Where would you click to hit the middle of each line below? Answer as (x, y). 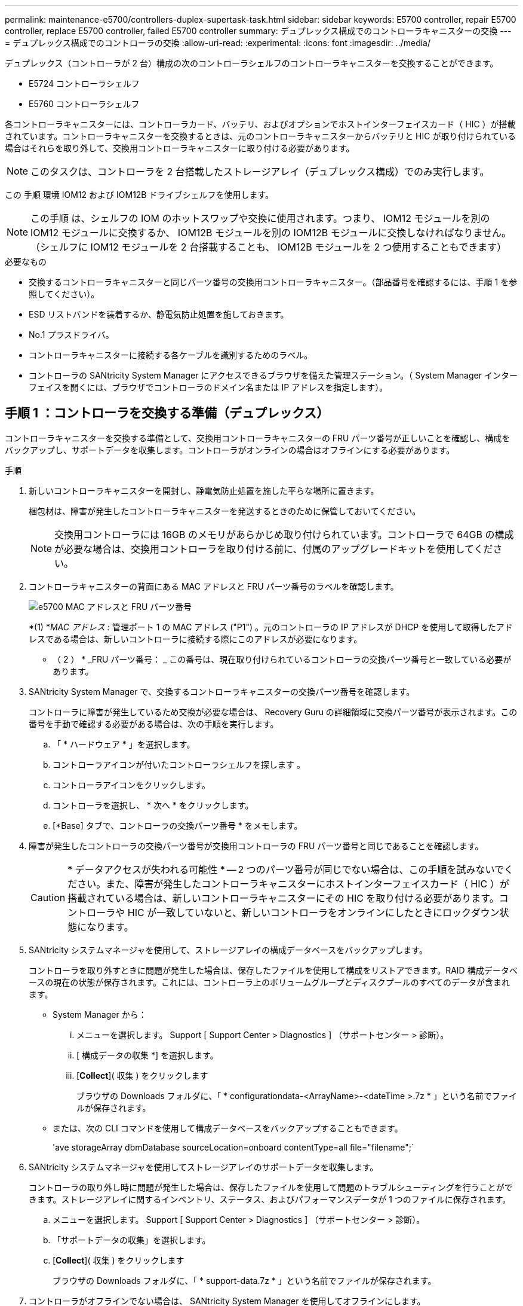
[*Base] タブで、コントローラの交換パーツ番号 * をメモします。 (178, 825)
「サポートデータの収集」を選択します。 (132, 1240)
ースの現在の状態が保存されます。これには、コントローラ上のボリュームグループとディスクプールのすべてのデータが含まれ (270, 982)
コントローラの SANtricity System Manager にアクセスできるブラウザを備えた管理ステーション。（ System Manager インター (273, 375)
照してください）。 (64, 294)
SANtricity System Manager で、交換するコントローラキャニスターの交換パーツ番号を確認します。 (222, 691)
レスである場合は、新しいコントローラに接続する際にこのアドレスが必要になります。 (196, 639)
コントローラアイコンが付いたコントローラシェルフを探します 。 (179, 764)
